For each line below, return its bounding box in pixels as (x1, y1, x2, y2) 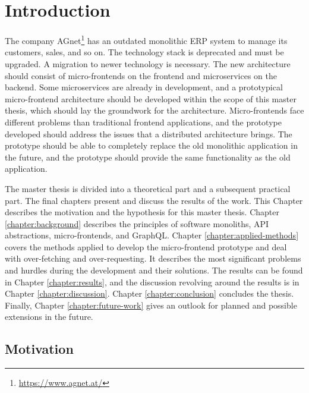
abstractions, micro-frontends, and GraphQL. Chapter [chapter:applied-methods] (5, 229, 299, 241)
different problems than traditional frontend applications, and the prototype (5, 115, 282, 128)
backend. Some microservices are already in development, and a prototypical (5, 81, 283, 93)
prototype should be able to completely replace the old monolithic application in (5, 139, 298, 152)
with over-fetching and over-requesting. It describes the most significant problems (5, 252, 301, 265)
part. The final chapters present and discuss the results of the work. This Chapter (5, 194, 303, 206)
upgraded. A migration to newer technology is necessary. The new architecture (5, 57, 291, 70)
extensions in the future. (5, 310, 93, 323)
